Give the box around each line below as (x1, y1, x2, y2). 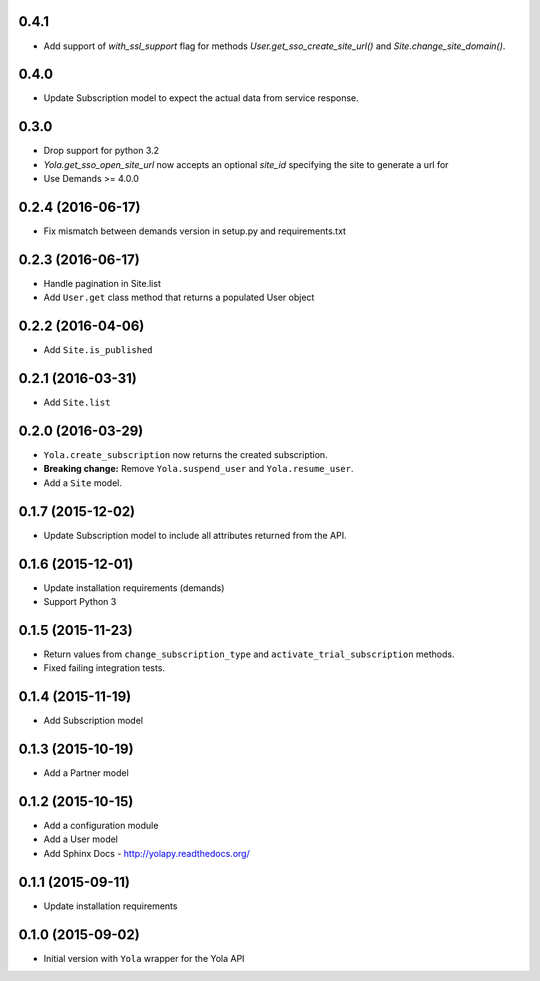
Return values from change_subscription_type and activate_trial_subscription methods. (43, 648, 455, 660)
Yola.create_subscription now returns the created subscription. (43, 449, 329, 461)
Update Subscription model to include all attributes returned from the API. (43, 529, 347, 541)
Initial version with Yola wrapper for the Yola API (43, 952, 245, 964)
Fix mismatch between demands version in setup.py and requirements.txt (43, 225, 347, 237)
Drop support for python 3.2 (43, 145, 160, 157)
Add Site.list (43, 396, 111, 409)
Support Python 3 (43, 596, 117, 608)
